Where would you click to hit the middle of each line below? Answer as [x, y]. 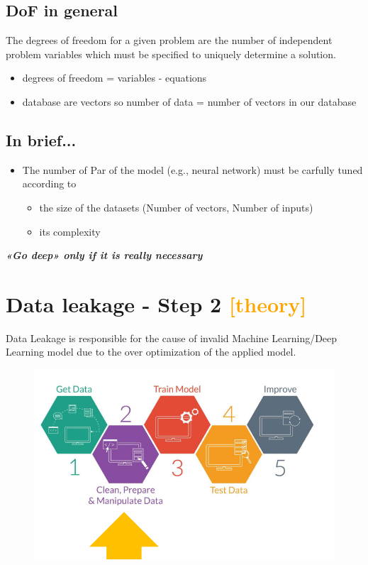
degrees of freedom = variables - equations [115, 78]
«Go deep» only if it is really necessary [104, 255]
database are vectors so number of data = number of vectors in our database [189, 101]
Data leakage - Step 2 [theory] [156, 303]
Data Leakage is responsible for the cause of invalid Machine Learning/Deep [172, 338]
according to [49, 183]
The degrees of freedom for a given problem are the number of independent [169, 40]
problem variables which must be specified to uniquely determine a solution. [171, 54]
